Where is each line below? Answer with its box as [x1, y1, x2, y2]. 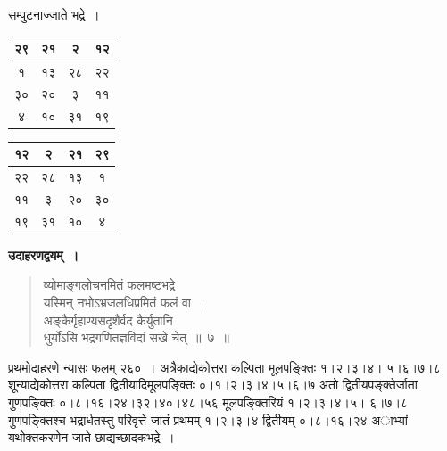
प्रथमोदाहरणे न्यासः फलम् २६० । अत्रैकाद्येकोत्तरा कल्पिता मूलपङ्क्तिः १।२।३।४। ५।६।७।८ [8, 357, 441, 376]
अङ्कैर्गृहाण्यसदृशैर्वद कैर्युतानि [43, 310, 173, 329]
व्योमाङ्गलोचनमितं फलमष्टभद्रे [43, 275, 175, 294]
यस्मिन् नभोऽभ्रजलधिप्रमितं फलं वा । [43, 293, 206, 312]
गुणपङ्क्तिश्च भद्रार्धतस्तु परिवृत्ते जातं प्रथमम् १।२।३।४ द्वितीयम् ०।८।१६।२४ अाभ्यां [8, 410, 408, 429]
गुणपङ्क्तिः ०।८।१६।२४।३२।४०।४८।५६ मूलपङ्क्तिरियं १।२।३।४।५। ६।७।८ [8, 393, 409, 411]
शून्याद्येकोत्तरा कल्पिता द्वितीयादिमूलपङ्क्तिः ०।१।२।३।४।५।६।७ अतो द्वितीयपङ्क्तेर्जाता [8, 375, 418, 394]
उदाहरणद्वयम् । [8, 245, 79, 264]
